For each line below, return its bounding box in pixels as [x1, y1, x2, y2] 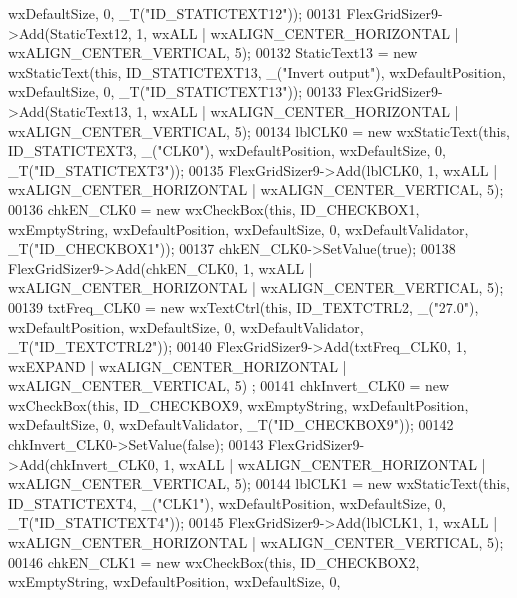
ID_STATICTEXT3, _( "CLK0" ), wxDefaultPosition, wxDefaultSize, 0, [8, 140, 446, 161]
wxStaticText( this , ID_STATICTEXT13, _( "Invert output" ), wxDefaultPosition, [8, 61, 506, 82]
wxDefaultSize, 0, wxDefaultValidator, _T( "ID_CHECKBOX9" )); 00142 [8, 414, 454, 435]
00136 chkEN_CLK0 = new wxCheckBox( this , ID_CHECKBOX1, [8, 198, 420, 219]
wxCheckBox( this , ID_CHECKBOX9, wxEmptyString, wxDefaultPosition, [8, 394, 469, 415]
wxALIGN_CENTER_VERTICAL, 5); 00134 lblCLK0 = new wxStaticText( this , [8, 120, 510, 141]
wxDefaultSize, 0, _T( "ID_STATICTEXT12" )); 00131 [8, 3, 342, 23]
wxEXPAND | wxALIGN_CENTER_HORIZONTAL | [8, 355, 347, 376]
